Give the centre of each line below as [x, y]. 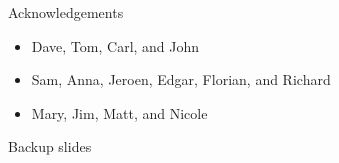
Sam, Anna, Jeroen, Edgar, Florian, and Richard [181, 79]
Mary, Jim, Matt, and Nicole [119, 112]
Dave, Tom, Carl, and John [115, 45]
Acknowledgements [66, 12]
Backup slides [50, 146]
